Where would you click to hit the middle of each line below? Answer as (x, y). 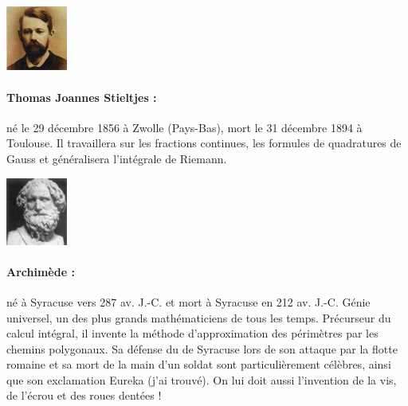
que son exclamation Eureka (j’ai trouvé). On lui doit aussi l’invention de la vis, (202, 379)
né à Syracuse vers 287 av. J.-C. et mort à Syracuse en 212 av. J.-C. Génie (188, 301)
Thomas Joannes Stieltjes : (82, 97)
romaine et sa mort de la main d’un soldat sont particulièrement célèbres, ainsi (199, 364)
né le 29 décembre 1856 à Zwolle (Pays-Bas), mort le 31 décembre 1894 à (184, 127)
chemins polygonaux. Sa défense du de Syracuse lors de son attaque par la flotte (202, 348)
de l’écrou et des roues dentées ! (84, 395)
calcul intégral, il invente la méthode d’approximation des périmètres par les (192, 333)
